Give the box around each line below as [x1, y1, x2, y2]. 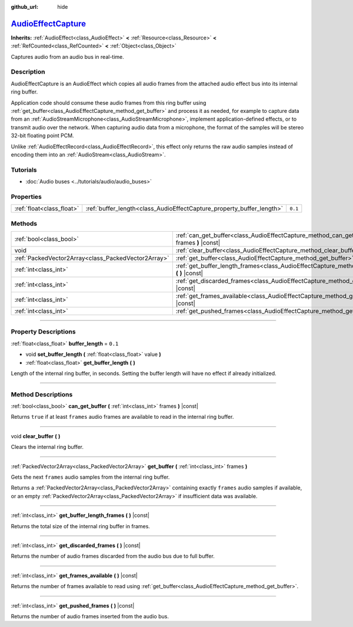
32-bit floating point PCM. [11, 132, 74, 139]
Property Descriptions [11, 328, 76, 336]
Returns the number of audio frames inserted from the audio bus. [11, 612, 169, 620]
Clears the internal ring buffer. [11, 443, 84, 451]
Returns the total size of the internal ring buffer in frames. [11, 522, 150, 529]
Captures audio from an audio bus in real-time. [11, 53, 125, 60]
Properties [11, 192, 42, 201]
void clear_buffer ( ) [11, 432, 61, 439]
